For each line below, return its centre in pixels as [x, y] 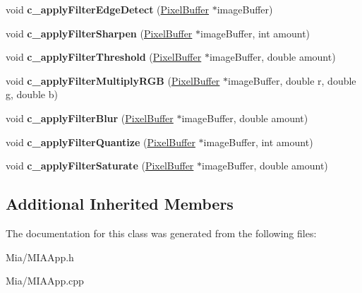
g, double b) [32, 94]
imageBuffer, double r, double [292, 80]
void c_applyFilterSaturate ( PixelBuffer [100, 166]
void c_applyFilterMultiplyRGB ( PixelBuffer [113, 80]
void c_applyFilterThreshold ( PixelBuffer [104, 57]
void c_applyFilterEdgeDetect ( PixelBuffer [108, 9]
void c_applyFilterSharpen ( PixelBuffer [99, 33]
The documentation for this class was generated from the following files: [161, 233]
